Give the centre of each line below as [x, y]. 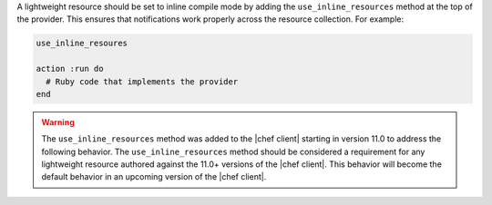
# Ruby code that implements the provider [142, 81]
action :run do [70, 69]
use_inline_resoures [82, 44]
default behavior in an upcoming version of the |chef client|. [154, 177]
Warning [58, 122]
